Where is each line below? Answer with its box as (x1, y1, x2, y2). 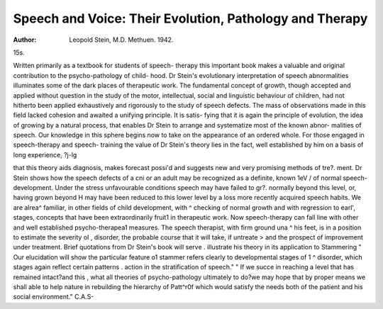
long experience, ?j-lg (13, 150, 77, 159)
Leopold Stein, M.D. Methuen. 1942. (69, 35, 174, 44)
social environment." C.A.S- (13, 293, 94, 301)
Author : (13, 35, 37, 44)
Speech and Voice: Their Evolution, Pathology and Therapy (13, 11, 368, 26)
